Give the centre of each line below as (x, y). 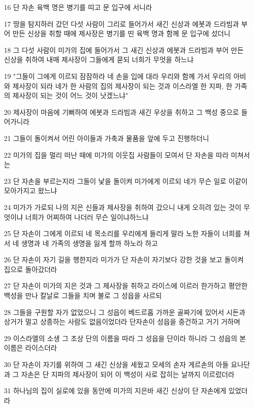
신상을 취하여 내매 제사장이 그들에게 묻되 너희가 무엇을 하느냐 (99, 59)
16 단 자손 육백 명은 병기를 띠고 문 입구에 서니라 (78, 7)
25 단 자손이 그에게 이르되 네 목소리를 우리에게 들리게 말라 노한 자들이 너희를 (123, 233)
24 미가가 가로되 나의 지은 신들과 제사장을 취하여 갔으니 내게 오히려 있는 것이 (123, 207)
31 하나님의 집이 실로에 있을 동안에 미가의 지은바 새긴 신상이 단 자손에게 (115, 391)
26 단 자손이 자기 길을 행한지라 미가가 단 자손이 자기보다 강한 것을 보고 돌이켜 (124, 259)
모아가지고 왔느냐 (31, 190)
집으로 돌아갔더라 (31, 269)
